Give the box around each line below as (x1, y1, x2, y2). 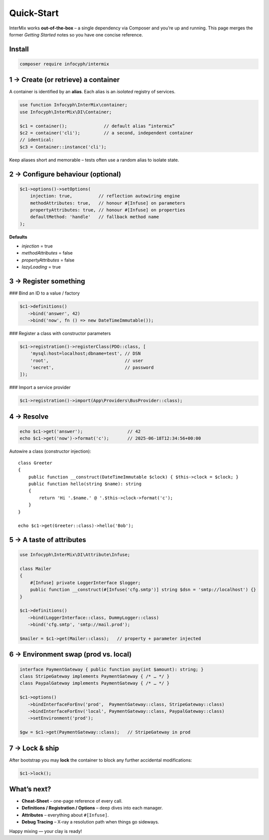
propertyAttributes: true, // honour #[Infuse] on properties (30, 207, 185, 213)
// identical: (19, 137, 54, 143)
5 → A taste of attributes (9, 536, 87, 544)
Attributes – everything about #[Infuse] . (21, 812, 109, 818)
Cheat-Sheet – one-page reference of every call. (21, 798, 123, 804)
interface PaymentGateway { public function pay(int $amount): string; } (19, 666, 204, 672)
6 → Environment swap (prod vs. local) (9, 650, 132, 659)
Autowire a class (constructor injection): (9, 448, 92, 454)
